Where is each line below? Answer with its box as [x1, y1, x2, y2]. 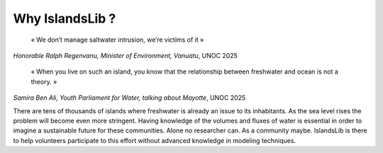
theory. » [30, 77, 57, 86]
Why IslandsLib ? [13, 11, 116, 26]
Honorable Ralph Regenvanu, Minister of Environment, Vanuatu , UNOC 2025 [13, 51, 238, 59]
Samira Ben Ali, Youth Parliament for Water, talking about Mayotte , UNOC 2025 [13, 93, 246, 102]
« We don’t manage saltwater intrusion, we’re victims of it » [30, 35, 204, 44]
